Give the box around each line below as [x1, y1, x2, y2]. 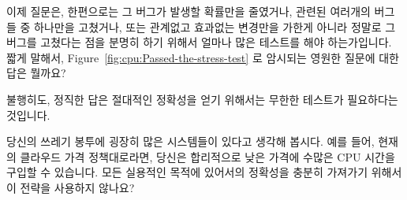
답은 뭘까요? [6, 65, 66, 81]
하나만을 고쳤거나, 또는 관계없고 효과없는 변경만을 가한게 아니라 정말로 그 [34, 18, 396, 35]
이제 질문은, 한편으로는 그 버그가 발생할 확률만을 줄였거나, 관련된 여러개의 [6, 3, 371, 19]
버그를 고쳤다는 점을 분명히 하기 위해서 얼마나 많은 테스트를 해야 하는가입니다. [6, 34, 392, 50]
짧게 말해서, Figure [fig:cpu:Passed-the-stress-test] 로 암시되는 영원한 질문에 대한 [6, 49, 399, 65]
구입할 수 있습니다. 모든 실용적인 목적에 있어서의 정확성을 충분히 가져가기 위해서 [6, 164, 402, 180]
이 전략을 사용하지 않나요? [6, 179, 135, 195]
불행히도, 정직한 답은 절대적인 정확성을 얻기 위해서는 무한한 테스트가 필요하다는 [6, 91, 398, 107]
